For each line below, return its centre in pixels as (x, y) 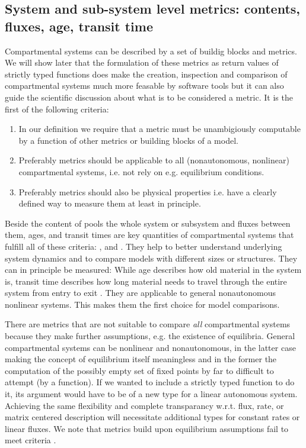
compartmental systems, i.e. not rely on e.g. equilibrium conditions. (141, 171)
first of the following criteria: (57, 109)
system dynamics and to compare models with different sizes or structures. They (151, 258)
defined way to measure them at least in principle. (110, 203)
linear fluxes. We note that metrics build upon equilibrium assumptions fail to (147, 428)
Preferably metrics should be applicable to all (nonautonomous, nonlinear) (154, 160)
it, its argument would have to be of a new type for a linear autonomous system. (151, 394)
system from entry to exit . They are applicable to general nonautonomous (140, 293)
